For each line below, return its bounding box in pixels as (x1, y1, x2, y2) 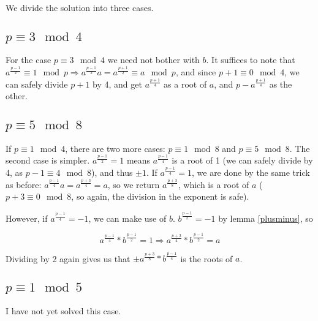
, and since (175, 66, 216, 78)
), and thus (91, 166, 133, 179)
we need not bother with (107, 53, 200, 66)
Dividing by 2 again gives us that (6, 252, 131, 265)
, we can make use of (88, 211, 167, 224)
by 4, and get (93, 77, 142, 90)
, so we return (107, 178, 160, 191)
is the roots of (180, 252, 233, 265)
